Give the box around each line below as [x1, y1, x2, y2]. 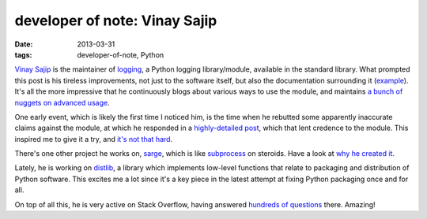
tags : [14, 50, 32, 59]
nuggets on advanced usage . [14, 98, 110, 107]
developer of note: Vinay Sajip [14, 12, 217, 29]
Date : [14, 39, 33, 49]
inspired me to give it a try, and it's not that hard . [14, 134, 173, 143]
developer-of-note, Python [77, 50, 164, 59]
